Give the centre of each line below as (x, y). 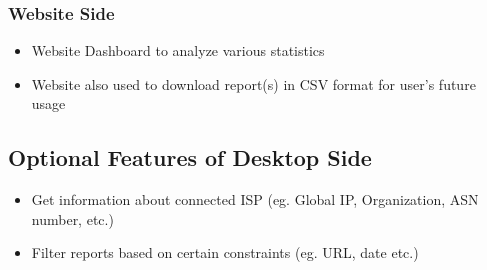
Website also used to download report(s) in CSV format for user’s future (253, 83)
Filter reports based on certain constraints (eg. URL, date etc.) (225, 252)
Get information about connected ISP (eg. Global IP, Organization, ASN (255, 199)
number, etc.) (72, 218)
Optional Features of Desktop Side (190, 157)
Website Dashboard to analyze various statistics (178, 50)
